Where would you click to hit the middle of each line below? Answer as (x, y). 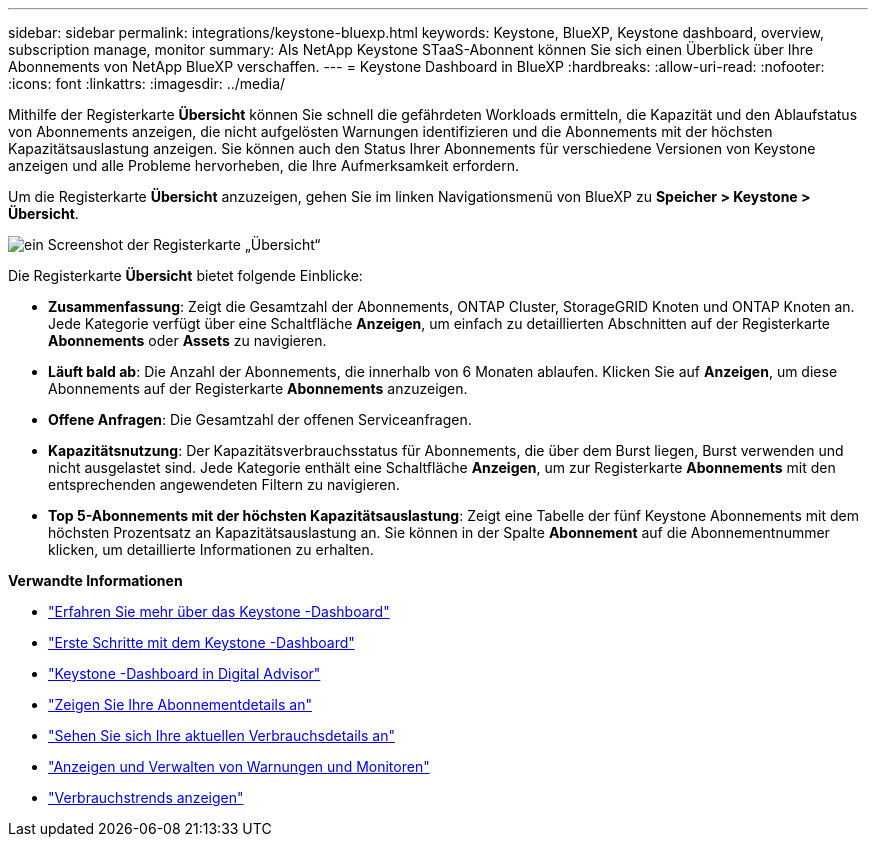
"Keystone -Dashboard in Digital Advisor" (184, 673)
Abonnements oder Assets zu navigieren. (187, 340)
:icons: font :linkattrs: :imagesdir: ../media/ (147, 83)
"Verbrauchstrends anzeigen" (146, 797)
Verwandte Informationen (95, 580)
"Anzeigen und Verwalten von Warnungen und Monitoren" (239, 766)
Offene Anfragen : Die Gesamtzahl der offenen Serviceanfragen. (260, 419)
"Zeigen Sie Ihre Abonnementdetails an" (180, 704)
